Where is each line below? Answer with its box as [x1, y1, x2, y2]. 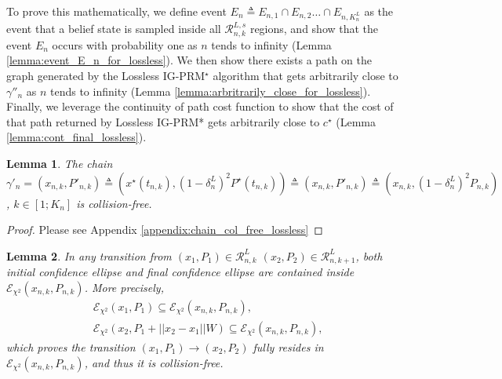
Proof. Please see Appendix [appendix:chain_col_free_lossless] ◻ [6, 221, 323, 238]
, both [355, 247, 383, 264]
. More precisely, [84, 279, 164, 295]
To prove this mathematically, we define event [6, 3, 227, 19]
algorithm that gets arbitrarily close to [213, 67, 398, 84]
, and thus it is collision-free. [84, 354, 224, 370]
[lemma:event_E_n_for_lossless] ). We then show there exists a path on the [6, 52, 372, 68]
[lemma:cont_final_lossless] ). [6, 129, 147, 145]
